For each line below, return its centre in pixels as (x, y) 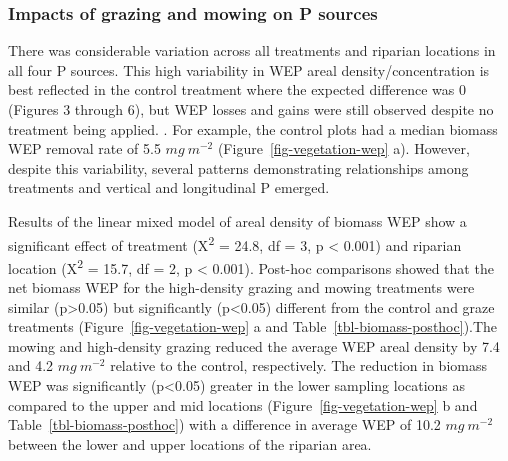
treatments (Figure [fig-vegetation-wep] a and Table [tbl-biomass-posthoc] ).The (253, 326)
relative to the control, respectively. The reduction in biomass (298, 365)
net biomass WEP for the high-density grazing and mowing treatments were (241, 287)
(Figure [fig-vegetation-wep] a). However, (343, 148)
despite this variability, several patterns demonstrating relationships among (238, 167)
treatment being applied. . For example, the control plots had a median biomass (253, 128)
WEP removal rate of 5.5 (84, 148)
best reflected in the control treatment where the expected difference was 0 (237, 89)
